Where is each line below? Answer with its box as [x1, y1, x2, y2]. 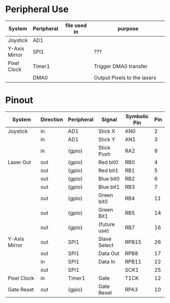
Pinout [5, 95, 34, 106]
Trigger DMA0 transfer [94, 62, 148, 69]
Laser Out [8, 159, 31, 166]
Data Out [98, 250, 120, 257]
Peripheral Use [5, 4, 69, 15]
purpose [117, 25, 139, 32]
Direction [40, 116, 63, 123]
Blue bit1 [98, 183, 120, 191]
